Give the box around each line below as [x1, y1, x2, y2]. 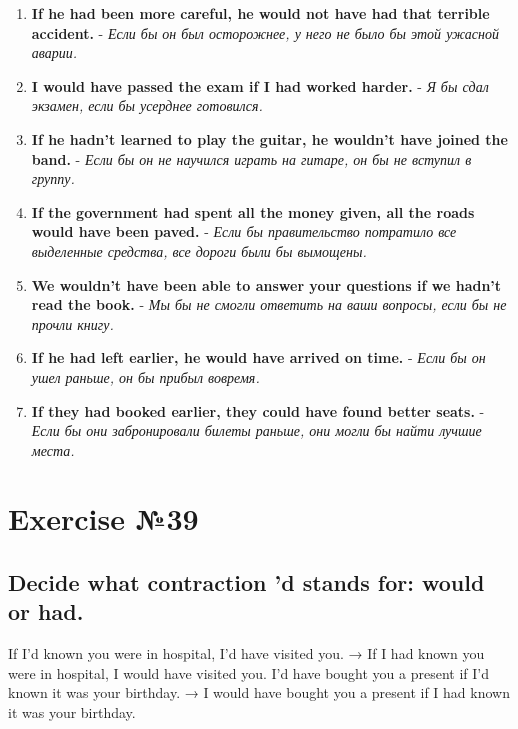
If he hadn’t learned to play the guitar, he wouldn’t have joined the [31, 128, 508, 149]
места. [31, 439, 75, 460]
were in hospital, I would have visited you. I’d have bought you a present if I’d [8, 662, 489, 683]
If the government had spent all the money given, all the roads [31, 201, 475, 222]
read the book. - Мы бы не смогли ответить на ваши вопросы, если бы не [31, 294, 507, 315]
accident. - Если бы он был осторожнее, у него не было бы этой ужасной [31, 22, 499, 43]
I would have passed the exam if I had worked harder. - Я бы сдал [31, 75, 489, 96]
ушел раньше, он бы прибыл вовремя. [31, 366, 260, 387]
